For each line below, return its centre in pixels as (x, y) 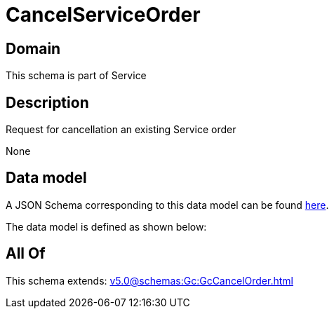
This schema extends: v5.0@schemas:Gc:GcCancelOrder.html (149, 280)
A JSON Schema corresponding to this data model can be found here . (167, 205)
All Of (26, 254)
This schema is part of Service (76, 76)
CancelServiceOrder (103, 15)
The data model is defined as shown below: (106, 226)
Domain (33, 48)
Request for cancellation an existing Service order (121, 130)
